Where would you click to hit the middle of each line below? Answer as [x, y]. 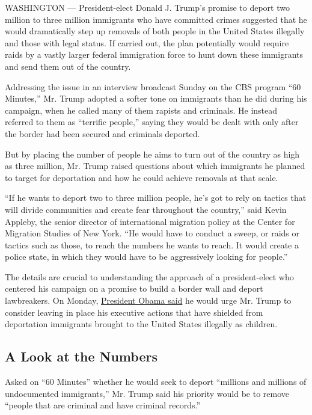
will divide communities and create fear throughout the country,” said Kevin [146, 209]
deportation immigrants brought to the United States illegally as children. [141, 324]
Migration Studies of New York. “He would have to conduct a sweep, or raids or [152, 233]
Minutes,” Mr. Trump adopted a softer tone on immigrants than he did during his [156, 98]
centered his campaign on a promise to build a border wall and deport [134, 288]
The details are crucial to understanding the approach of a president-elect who [149, 276]
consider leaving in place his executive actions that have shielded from [134, 312]
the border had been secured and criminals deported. [102, 133]
